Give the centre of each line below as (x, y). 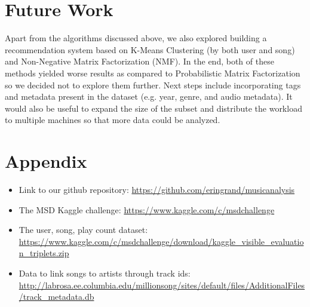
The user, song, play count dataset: (83, 230)
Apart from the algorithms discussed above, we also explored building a (136, 38)
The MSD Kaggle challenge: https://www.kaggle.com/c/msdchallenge (147, 209)
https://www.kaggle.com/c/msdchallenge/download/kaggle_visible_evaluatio (161, 241)
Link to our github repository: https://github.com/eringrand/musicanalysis (157, 189)
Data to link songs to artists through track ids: (105, 273)
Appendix (46, 161)
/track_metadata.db (56, 297)
